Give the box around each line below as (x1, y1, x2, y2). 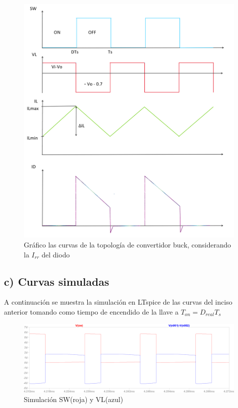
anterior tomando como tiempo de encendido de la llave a (4, 306, 179, 317)
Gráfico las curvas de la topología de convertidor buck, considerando (24, 239, 231, 249)
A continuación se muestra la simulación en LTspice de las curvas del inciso (4, 297, 233, 307)
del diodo (42, 249, 70, 259)
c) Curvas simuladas (4, 273, 109, 289)
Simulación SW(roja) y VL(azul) (24, 394, 123, 405)
